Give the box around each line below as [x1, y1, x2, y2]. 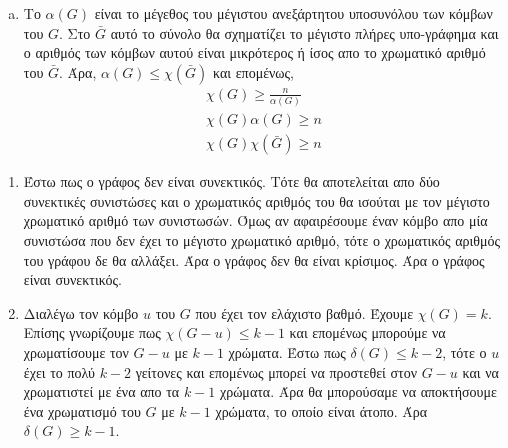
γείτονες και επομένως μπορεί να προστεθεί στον [135, 361, 418, 382]
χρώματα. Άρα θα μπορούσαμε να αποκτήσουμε [219, 381, 497, 402]
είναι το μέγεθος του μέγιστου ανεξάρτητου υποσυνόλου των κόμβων [94, 3, 493, 23]
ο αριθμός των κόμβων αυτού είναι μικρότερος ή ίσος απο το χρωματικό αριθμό [23, 42, 486, 63]
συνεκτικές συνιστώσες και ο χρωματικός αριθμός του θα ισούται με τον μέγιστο [23, 190, 490, 211]
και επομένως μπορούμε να [289, 322, 446, 343]
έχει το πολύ [23, 361, 96, 382]
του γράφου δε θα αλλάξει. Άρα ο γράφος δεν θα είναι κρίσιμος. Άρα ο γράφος [23, 249, 485, 270]
